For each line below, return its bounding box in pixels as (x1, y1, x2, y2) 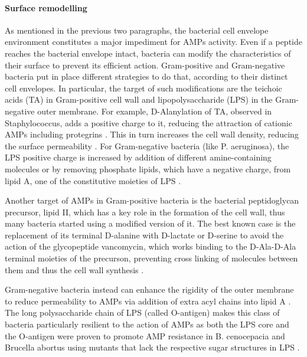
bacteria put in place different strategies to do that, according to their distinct (5, 70, 288, 83)
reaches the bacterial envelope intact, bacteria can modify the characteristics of (5, 47, 291, 59)
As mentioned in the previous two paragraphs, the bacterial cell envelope (5, 24, 269, 36)
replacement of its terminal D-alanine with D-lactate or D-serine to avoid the (5, 228, 284, 241)
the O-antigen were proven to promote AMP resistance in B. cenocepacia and (5, 329, 285, 342)
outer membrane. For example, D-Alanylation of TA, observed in (37, 104, 272, 117)
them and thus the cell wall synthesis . (5, 263, 144, 276)
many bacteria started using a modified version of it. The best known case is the (5, 217, 296, 230)
